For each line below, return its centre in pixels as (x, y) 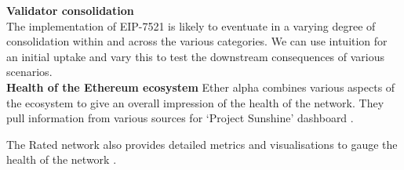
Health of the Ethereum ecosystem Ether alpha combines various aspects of (201, 87)
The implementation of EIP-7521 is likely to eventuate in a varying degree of (191, 25)
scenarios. (29, 72)
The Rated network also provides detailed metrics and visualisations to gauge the (202, 144)
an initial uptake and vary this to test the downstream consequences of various (196, 56)
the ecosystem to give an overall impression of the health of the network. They (195, 102)
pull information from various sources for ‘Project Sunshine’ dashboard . (180, 118)
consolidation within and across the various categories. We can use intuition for (197, 41)
